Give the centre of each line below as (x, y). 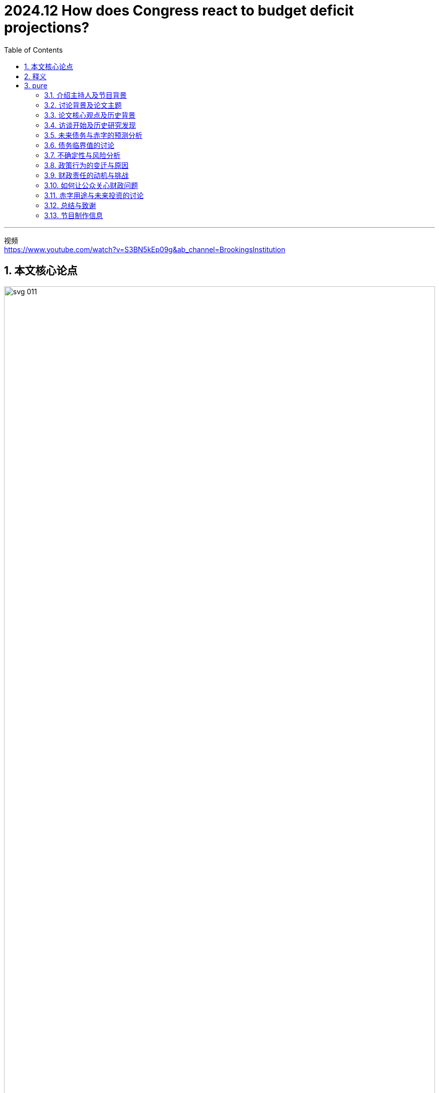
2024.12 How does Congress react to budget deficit (179, 11)
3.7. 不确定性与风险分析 (82, 155)
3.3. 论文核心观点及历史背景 (90, 115)
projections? (47, 28)
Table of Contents (34, 50)
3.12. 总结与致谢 (70, 205)
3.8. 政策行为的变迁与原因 (86, 165)
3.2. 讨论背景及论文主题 (83, 105)
